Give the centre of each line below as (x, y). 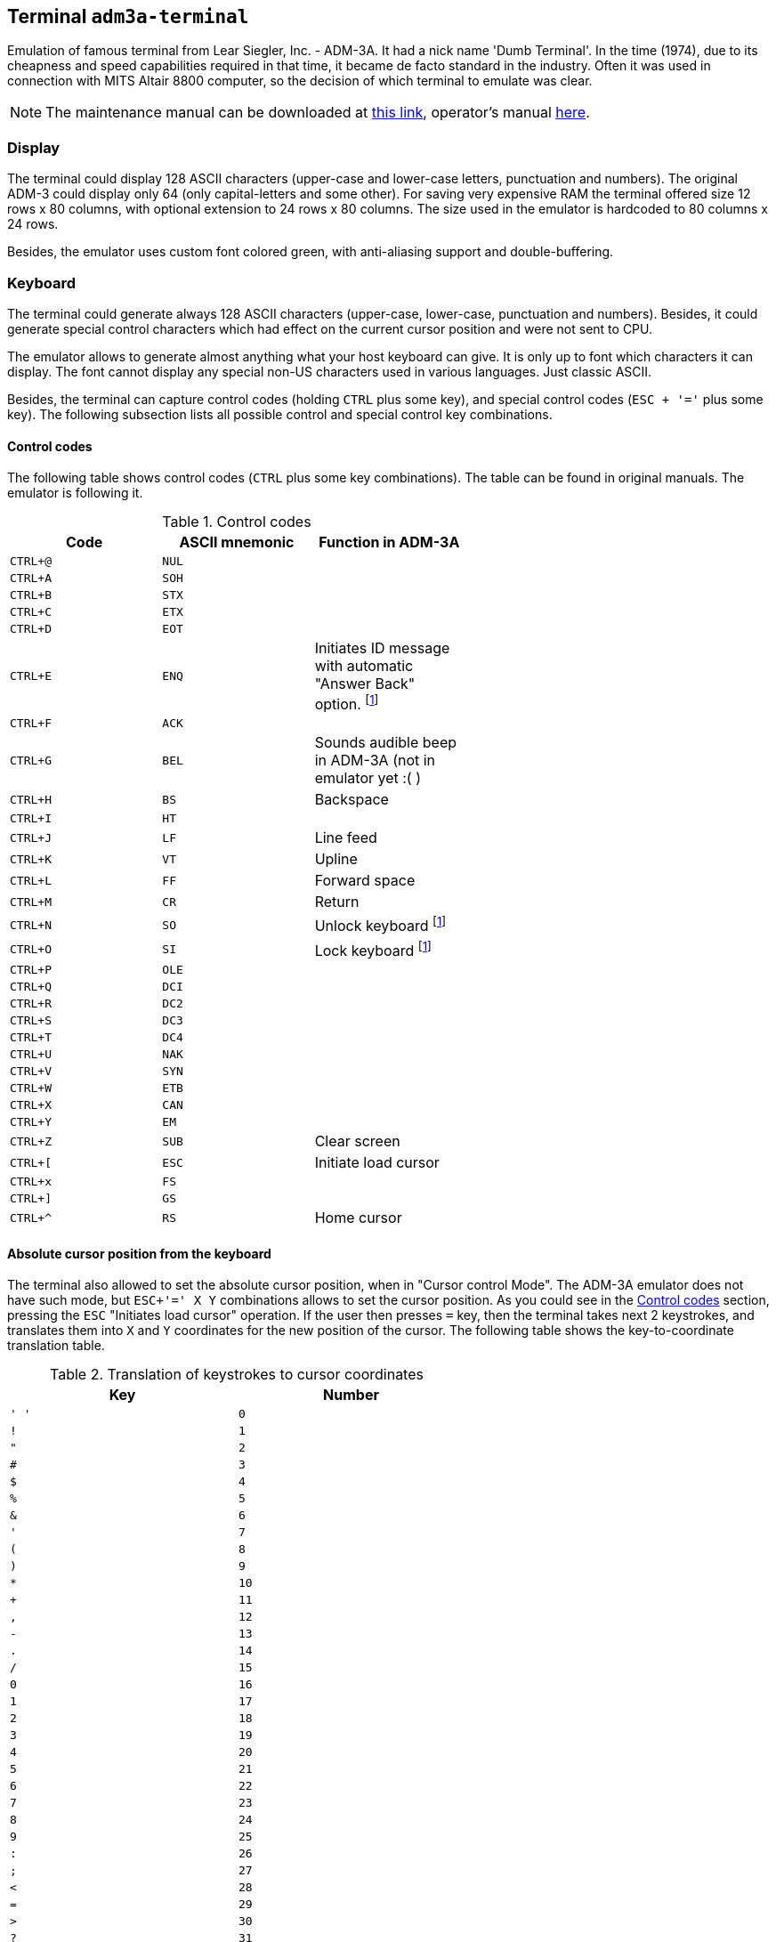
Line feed (346, 838)
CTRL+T (31, 1038)
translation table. (56, 1346)
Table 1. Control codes (237, 522)
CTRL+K (31, 859)
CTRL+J (31, 837)
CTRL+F (31, 724)
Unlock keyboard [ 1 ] (380, 925)
